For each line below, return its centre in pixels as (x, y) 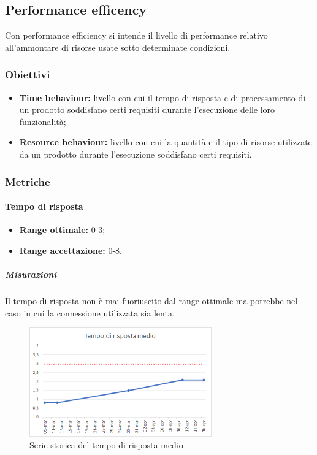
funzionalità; (43, 121)
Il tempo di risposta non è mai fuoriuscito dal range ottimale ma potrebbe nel (151, 300)
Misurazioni (31, 274)
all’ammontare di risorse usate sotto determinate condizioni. (118, 47)
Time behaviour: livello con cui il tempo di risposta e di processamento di (162, 97)
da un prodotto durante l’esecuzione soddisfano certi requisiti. (136, 154)
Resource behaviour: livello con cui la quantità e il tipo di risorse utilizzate (166, 142)
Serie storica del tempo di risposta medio (106, 445)
